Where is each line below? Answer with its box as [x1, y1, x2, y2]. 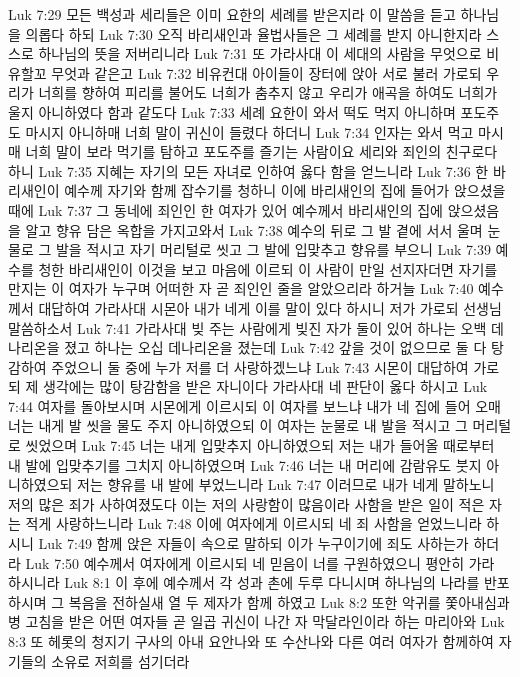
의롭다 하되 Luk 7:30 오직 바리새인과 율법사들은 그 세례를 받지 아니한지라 [25, 23, 482, 44]
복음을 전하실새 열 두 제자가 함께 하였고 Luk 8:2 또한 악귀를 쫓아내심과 [68, 591, 510, 612]
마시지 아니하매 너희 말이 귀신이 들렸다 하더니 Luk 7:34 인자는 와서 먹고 [25, 121, 474, 142]
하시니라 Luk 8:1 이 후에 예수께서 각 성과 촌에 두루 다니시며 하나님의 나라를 [8, 572, 480, 593]
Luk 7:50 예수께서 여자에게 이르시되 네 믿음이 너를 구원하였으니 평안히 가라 [25, 552, 495, 573]
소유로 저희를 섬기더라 [51, 650, 190, 671]
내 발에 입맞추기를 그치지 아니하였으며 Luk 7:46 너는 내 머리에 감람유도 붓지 [8, 454, 482, 475]
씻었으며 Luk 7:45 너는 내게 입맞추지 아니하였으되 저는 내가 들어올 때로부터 [25, 435, 495, 456]
